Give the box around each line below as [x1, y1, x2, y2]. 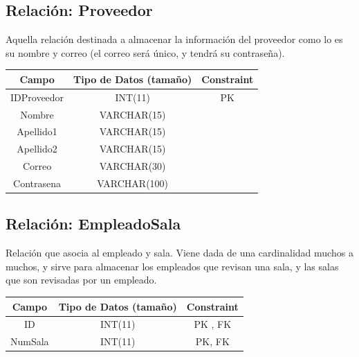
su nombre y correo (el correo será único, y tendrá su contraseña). [6, 45, 285, 60]
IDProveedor [10, 89, 64, 104]
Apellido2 [17, 141, 57, 156]
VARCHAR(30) [99, 159, 166, 173]
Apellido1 [17, 124, 57, 139]
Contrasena [13, 175, 62, 190]
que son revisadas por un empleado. [6, 272, 157, 287]
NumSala [10, 334, 49, 349]
